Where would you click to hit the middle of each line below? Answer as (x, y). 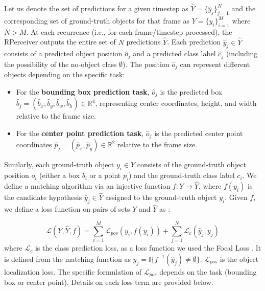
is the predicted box (191, 91)
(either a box (59, 175)
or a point (105, 175)
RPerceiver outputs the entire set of (60, 42)
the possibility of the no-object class (61, 64)
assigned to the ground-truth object (161, 197)
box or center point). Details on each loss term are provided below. (109, 282)
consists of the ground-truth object (191, 164)
